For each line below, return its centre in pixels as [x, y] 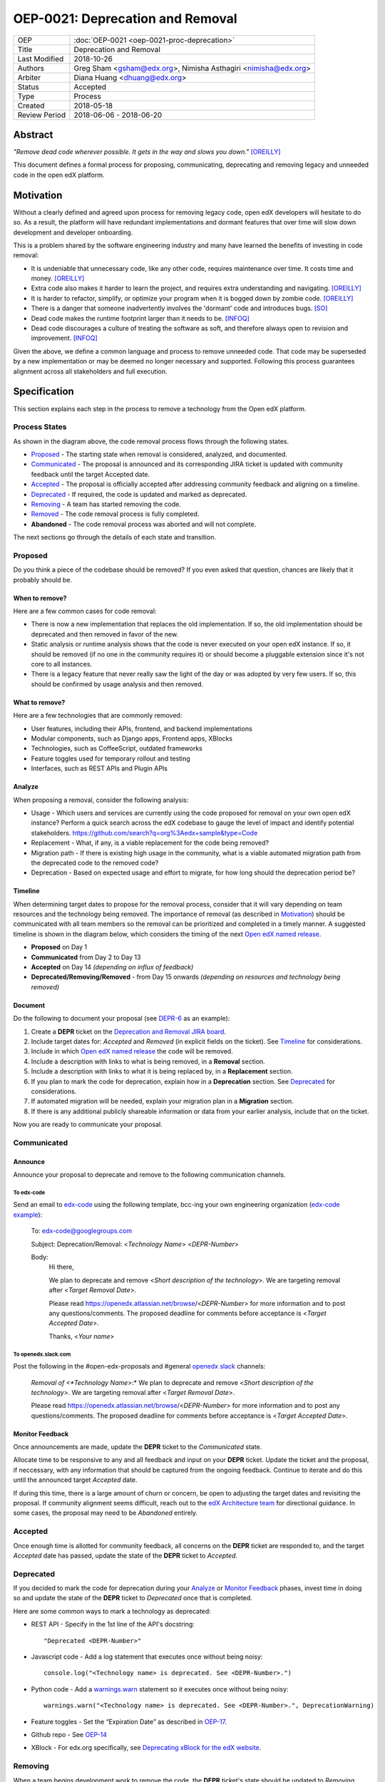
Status [28, 87]
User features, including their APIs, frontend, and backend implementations [142, 728]
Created [31, 105]
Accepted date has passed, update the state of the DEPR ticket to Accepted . [125, 1555]
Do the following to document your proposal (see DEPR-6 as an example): [122, 1019]
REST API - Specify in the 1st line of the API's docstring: [113, 1624]
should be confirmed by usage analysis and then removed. [117, 684]
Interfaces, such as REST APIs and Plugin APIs [99, 768]
